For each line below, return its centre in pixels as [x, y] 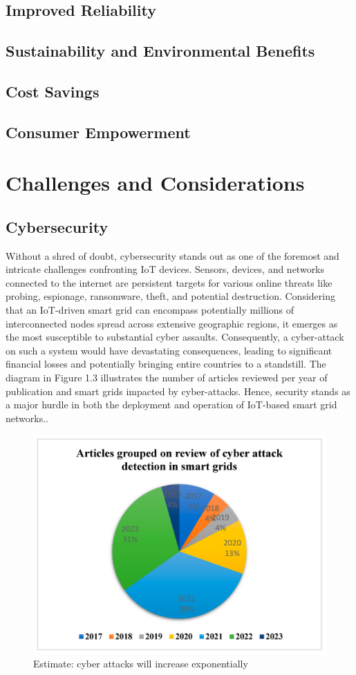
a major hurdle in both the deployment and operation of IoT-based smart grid [171, 405]
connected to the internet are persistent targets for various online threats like [169, 282]
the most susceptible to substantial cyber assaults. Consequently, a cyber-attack [175, 337]
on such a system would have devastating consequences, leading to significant [169, 350]
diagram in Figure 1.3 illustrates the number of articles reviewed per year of [167, 378]
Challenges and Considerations [155, 183]
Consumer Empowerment [98, 132]
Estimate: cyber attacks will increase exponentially [141, 664]
